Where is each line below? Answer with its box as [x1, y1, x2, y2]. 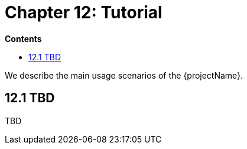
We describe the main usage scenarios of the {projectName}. [5, 70, 243, 80]
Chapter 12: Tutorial [5, 2, 162, 22]
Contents [5, 33, 42, 44]
